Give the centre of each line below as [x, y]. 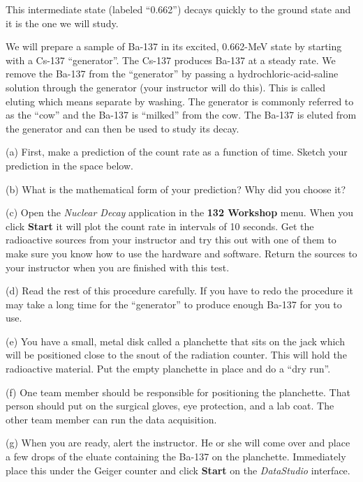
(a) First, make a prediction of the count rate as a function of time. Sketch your [177, 152]
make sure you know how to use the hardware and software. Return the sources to [181, 253]
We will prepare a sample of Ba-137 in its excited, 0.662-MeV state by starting [174, 46]
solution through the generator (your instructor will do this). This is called [165, 87]
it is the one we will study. [62, 23]
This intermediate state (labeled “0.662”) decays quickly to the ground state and [178, 9]
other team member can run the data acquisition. [111, 419]
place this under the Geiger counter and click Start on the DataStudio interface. [178, 470]
